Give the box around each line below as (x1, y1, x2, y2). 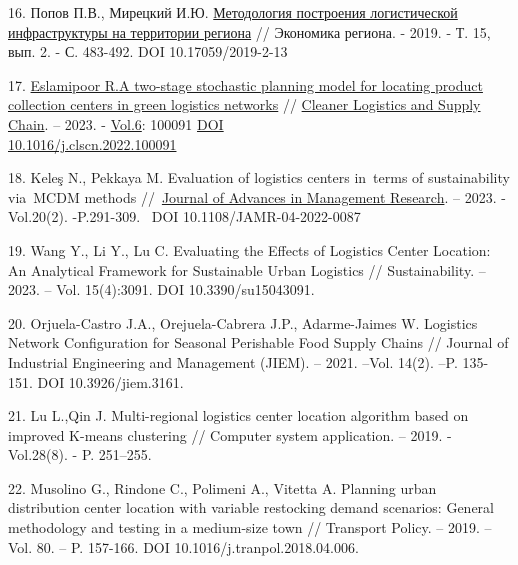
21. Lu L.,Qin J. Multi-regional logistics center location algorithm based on (8, 405, 469, 426)
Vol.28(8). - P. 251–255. (8, 444, 152, 465)
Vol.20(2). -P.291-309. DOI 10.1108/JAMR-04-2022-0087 (8, 206, 361, 227)
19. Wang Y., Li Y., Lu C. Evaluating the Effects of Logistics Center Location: (8, 239, 491, 260)
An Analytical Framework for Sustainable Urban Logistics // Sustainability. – (8, 259, 486, 280)
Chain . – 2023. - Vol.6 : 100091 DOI (8, 113, 224, 134)
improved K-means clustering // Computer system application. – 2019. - (8, 424, 452, 445)
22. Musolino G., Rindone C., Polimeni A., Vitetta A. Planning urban (8, 477, 437, 498)
